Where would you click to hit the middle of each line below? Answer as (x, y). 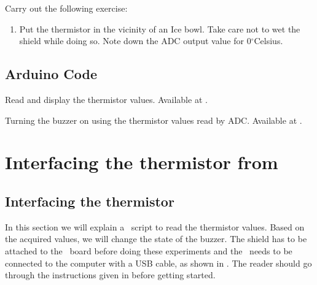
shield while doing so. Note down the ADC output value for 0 (135, 41)
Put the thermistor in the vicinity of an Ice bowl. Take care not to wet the (160, 28)
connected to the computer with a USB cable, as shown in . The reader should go (158, 263)
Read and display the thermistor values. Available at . (106, 99)
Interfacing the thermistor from (142, 162)
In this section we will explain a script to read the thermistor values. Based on (155, 226)
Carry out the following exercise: (66, 8)
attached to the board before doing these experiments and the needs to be (149, 250)
